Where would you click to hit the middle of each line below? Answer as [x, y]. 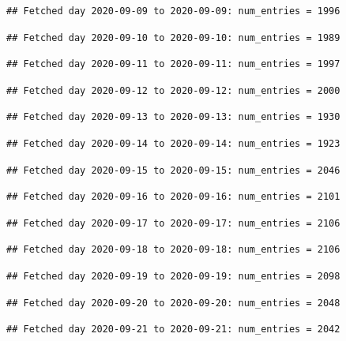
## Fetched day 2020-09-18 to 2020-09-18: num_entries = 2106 [173, 250]
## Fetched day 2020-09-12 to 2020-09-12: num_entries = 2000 [173, 90]
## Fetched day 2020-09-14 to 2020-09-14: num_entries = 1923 [173, 143]
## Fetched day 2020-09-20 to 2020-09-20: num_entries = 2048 [173, 303]
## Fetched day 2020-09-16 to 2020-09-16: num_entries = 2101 [173, 197]
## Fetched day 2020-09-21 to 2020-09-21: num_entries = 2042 [173, 330]
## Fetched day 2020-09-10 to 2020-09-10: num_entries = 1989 [173, 37]
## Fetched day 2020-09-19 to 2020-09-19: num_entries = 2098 [173, 276]
